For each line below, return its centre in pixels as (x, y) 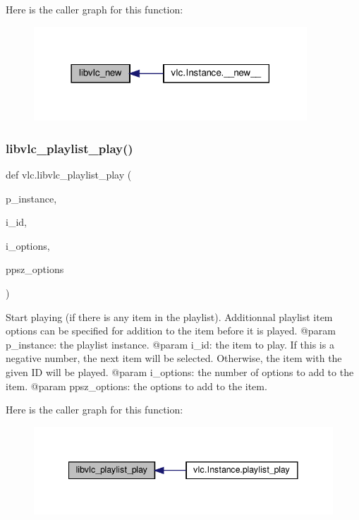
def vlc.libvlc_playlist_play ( (69, 174)
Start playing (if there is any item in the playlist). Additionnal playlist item (169, 316)
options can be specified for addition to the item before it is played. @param (171, 331)
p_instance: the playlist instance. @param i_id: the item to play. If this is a (170, 344)
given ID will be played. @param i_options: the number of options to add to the (180, 371)
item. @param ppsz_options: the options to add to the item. (136, 386)
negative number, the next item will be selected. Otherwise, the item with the (174, 358)
